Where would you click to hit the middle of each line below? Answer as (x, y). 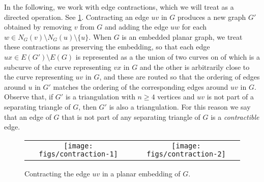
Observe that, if (29, 97)
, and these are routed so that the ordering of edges (180, 77)
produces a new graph (212, 17)
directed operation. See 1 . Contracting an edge (77, 17)
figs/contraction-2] (186, 154)
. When (100, 36)
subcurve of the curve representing (58, 67)
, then (87, 106)
